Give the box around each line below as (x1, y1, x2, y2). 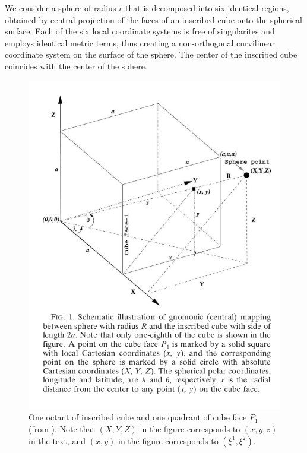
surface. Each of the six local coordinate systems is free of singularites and (5, 25, 275, 37)
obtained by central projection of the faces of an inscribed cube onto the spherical (5, 13, 302, 26)
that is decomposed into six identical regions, (125, 2, 289, 14)
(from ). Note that (29, 423, 96, 435)
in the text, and (29, 434, 86, 446)
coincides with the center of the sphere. (5, 59, 147, 72)
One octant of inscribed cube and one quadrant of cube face (29, 411, 247, 423)
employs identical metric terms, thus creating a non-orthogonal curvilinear (5, 36, 276, 49)
